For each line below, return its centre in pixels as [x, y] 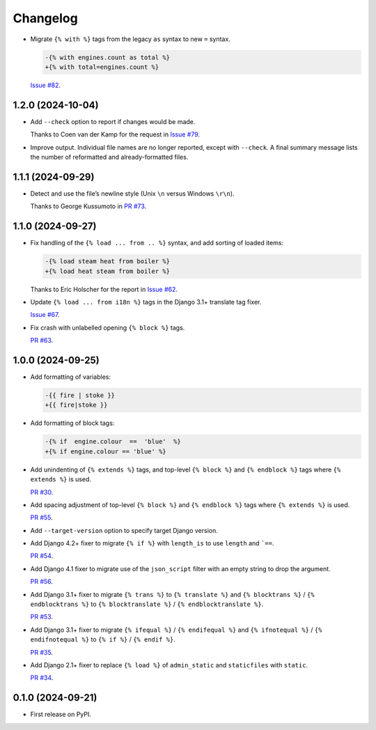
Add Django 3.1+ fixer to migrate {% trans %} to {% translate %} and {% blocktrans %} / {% [172, 594]
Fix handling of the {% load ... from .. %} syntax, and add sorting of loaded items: [157, 243]
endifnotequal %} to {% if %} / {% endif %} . [103, 639]
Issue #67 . [45, 315]
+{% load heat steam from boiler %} [108, 271]
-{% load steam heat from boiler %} [108, 262]
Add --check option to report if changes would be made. [113, 121]
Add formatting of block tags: [72, 423]
